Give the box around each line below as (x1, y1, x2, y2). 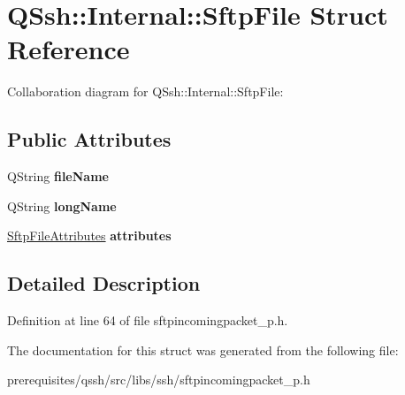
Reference (7, 31, 130, 67)
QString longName (7, 196, 117, 215)
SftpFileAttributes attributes (7, 226, 172, 245)
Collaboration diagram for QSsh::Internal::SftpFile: (7, 82, 284, 101)
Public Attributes (7, 125, 172, 153)
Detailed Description (7, 270, 201, 297)
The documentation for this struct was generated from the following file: (7, 340, 399, 359)
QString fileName (7, 167, 109, 186)
